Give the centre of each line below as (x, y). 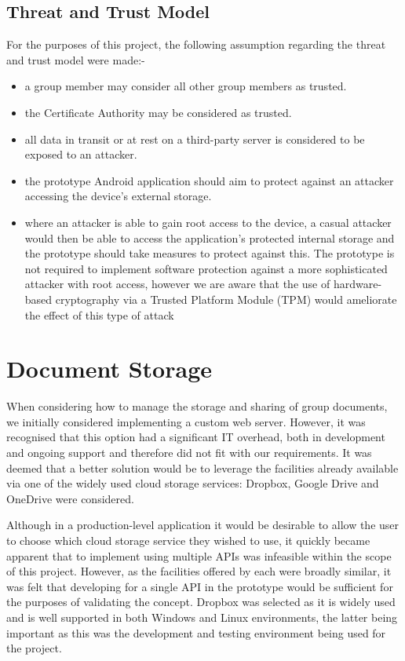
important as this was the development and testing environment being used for (196, 632)
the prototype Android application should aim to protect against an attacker (209, 180)
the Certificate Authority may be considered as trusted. (158, 112)
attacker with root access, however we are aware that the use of (177, 284)
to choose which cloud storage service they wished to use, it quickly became (188, 540)
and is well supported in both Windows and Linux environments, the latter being (202, 617)
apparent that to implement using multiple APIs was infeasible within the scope (199, 555)
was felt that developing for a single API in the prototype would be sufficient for (200, 586)
